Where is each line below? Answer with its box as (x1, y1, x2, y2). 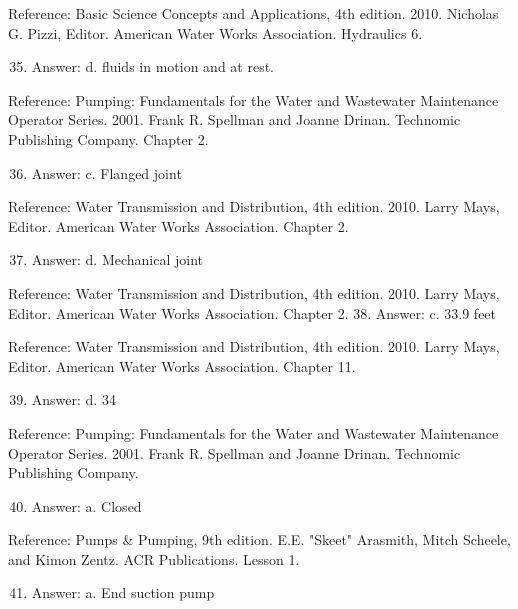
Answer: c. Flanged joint (31, 162, 182, 183)
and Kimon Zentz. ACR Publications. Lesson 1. (8, 548, 300, 569)
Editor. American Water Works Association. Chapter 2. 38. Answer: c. (8, 302, 440, 323)
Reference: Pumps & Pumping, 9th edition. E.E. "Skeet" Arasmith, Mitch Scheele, (8, 529, 511, 550)
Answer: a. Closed (31, 495, 142, 516)
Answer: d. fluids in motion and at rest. (31, 56, 275, 77)
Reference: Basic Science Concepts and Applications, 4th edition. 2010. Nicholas (8, 3, 499, 23)
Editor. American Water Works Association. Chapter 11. (8, 355, 356, 376)
